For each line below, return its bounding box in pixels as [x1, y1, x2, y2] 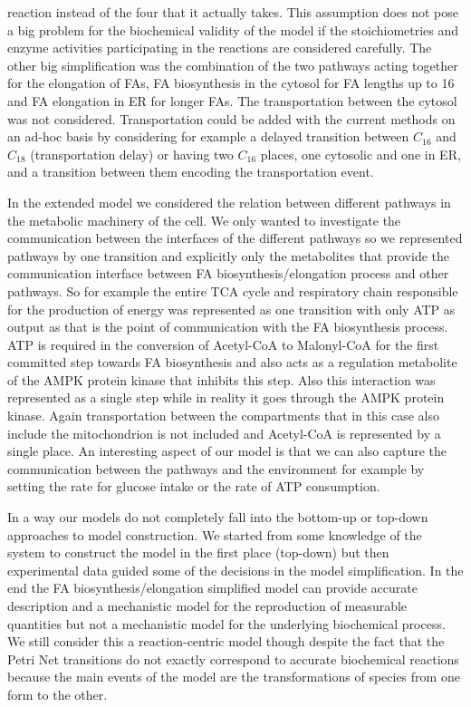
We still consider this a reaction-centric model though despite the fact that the [7, 632, 445, 651]
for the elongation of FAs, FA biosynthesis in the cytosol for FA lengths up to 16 [7, 73, 455, 92]
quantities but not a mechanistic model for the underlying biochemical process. [7, 614, 446, 633]
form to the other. [7, 684, 108, 703]
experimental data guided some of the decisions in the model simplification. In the [7, 560, 464, 579]
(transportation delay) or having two [30, 144, 234, 163]
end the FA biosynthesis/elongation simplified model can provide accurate [7, 578, 418, 597]
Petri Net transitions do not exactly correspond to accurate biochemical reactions [7, 649, 459, 668]
